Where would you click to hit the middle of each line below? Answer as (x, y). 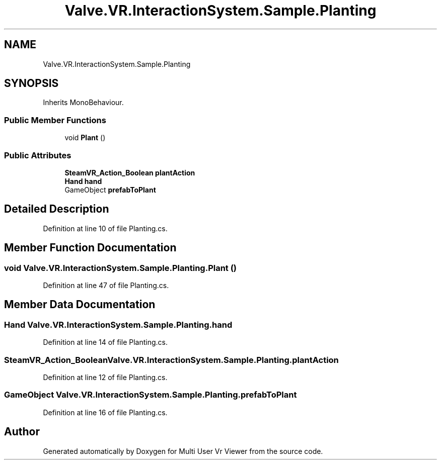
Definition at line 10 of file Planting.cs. (105, 228)
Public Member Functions (55, 120)
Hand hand (83, 181)
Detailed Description (57, 209)
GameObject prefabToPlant (110, 190)
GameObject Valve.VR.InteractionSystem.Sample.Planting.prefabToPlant (151, 395)
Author (22, 432)
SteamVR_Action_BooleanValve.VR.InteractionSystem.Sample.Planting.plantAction (171, 360)
